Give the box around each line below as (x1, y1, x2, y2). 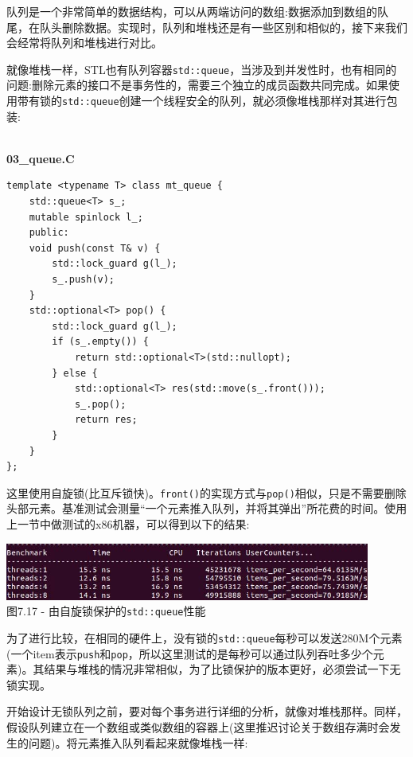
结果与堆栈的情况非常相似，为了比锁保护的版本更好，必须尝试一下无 (44, 661, 401, 677)
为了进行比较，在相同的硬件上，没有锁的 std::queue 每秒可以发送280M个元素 (6, 629, 403, 646)
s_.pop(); (74, 398, 127, 410)
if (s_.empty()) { (52, 336, 149, 348)
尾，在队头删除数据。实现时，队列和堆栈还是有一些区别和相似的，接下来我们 (6, 18, 407, 35)
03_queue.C (6, 150, 75, 166)
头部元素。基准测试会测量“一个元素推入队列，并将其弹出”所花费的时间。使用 (6, 500, 407, 517)
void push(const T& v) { (29, 242, 161, 254)
